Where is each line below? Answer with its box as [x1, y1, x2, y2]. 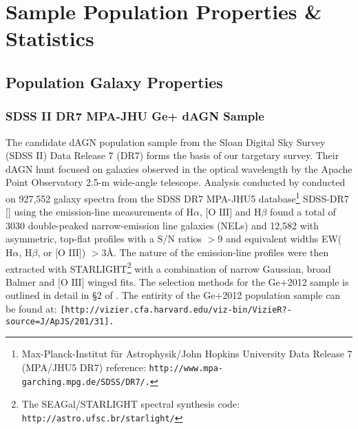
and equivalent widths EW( [226, 231, 342, 246]
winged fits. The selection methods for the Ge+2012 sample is [87, 274, 349, 289]
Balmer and [6, 274, 55, 289]
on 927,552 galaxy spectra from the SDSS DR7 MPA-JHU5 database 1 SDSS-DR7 [6, 189, 349, 205]
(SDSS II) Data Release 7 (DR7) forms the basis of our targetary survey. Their [6, 148, 339, 163]
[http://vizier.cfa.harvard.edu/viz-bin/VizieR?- [60, 305, 292, 315]
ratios [178, 231, 202, 246]
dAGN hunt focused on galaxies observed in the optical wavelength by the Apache [6, 161, 352, 176]
